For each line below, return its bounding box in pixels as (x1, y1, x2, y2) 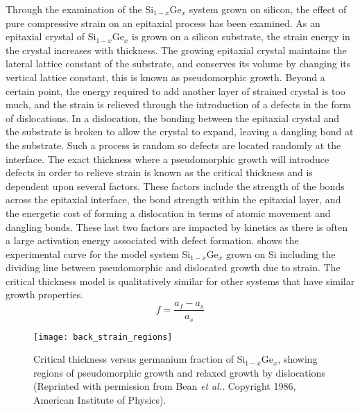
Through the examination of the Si (6, 2, 154, 16)
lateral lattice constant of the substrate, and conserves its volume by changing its (6, 56, 351, 71)
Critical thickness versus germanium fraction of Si (33, 352, 246, 366)
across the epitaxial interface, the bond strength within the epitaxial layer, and (6, 192, 341, 207)
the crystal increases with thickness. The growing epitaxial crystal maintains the (6, 42, 347, 57)
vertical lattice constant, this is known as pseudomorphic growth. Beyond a (6, 69, 325, 84)
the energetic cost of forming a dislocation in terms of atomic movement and (6, 205, 331, 220)
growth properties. (6, 287, 84, 302)
